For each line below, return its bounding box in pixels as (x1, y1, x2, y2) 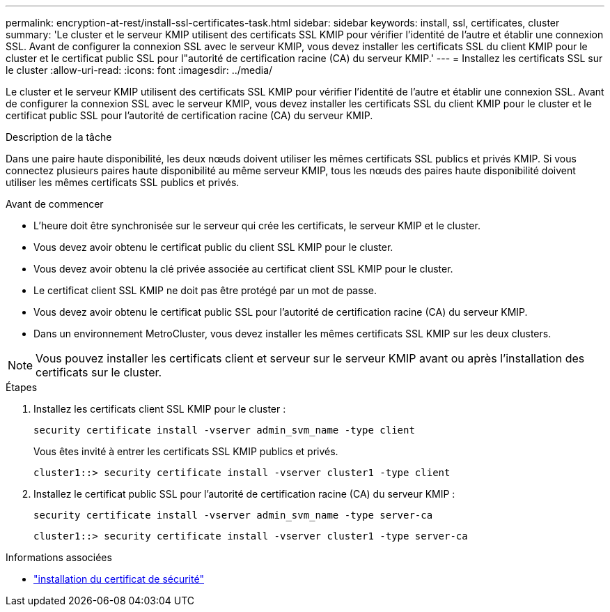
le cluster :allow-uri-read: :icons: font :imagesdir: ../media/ (6, 64, 273, 76)
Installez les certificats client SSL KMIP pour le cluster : (33, 403, 286, 415)
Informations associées (6, 551, 112, 563)
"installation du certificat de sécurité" (33, 573, 205, 585)
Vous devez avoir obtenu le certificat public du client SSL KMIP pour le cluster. (33, 241, 393, 253)
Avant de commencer (6, 198, 104, 210)
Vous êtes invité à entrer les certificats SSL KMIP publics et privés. (33, 445, 338, 457)
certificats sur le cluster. (36, 365, 162, 379)
